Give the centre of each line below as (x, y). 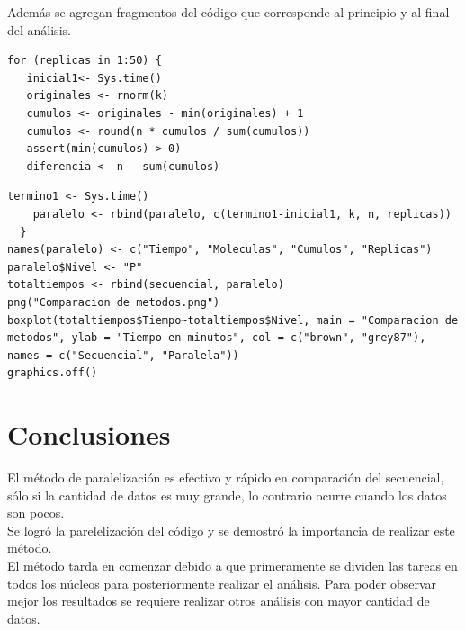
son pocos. (36, 513)
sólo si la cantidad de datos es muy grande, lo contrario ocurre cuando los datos (227, 495)
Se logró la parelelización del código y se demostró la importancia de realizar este (231, 530)
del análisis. (39, 29)
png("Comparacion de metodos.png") (114, 302)
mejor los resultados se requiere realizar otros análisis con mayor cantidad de (219, 601)
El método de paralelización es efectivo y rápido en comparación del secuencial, (226, 477)
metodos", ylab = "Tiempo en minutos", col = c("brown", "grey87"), (217, 338)
